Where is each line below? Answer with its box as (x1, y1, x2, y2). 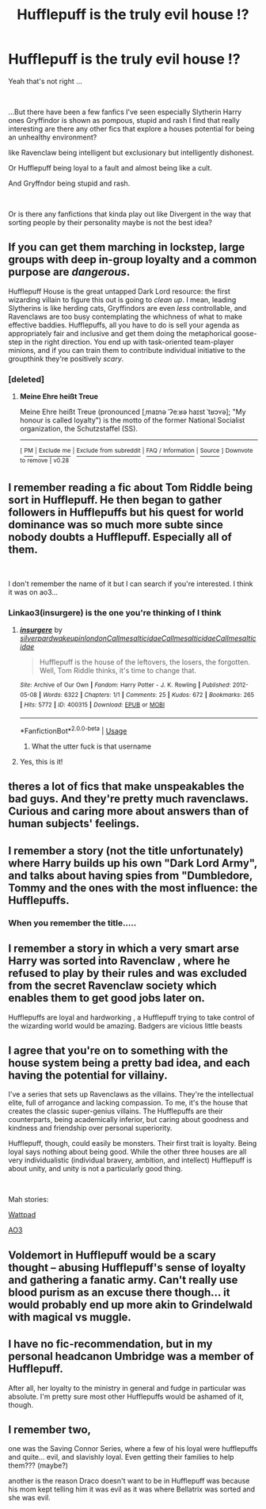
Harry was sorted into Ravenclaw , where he (8, 954, 230, 968)
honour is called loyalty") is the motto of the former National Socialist (19, 416, 245, 425)
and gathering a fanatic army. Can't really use (8, 1273, 238, 1286)
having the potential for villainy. (8, 1069, 168, 1082)
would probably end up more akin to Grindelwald (8, 1298, 253, 1312)
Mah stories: (8, 1195, 49, 1205)
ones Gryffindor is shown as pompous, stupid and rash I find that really (8, 115, 240, 124)
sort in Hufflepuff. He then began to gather (8, 493, 222, 507)
